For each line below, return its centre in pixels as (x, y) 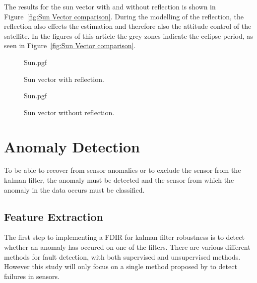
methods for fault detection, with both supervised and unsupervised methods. (122, 256)
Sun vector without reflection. (69, 112)
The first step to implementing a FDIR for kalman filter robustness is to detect (124, 237)
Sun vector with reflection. (64, 79)
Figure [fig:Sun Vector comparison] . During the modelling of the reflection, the (124, 16)
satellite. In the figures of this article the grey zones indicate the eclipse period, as (128, 35)
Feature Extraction (54, 216)
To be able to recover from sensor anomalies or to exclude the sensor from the (123, 170)
